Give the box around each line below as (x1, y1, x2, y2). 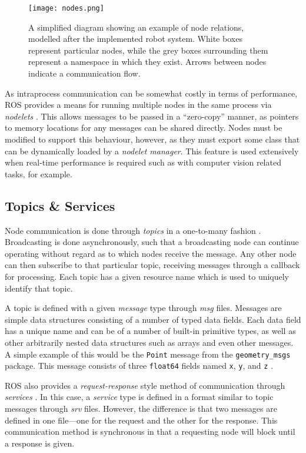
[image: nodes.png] (28, 4, 104, 12)
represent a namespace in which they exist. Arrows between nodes (28, 55, 267, 68)
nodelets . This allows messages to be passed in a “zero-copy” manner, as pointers (5, 110, 299, 122)
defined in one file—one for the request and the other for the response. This (5, 414, 278, 426)
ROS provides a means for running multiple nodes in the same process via (5, 98, 272, 111)
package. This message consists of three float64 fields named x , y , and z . (5, 359, 274, 372)
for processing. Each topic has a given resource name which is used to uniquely (5, 270, 290, 282)
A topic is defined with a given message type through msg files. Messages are (5, 302, 282, 314)
